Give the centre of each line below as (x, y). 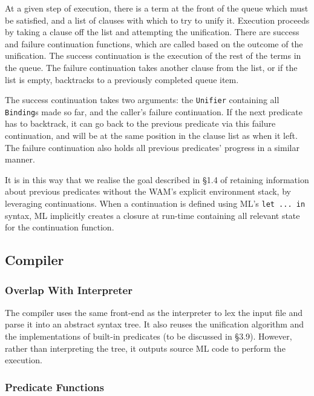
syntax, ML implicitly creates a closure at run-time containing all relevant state (152, 215)
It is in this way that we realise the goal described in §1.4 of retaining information (157, 179)
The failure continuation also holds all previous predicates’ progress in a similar (152, 147)
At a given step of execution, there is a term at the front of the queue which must (157, 8)
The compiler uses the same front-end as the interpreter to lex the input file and (154, 312)
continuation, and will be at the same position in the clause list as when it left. (151, 136)
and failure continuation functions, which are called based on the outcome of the (154, 43)
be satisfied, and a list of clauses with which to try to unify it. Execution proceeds (157, 20)
